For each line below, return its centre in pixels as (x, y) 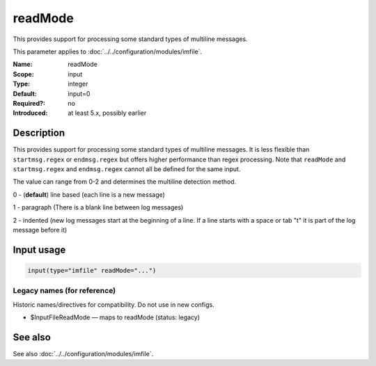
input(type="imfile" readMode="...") (92, 270)
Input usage (39, 249)
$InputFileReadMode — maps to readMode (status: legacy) (115, 317)
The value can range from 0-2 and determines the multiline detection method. (125, 182)
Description (39, 133)
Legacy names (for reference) (64, 291)
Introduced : (30, 113)
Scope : (23, 74)
